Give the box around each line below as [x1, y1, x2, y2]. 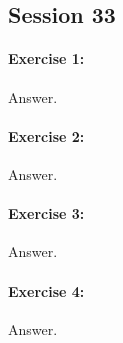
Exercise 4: [8, 280, 85, 301]
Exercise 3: [8, 203, 85, 224]
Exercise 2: [8, 125, 85, 146]
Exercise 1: [8, 48, 85, 69]
